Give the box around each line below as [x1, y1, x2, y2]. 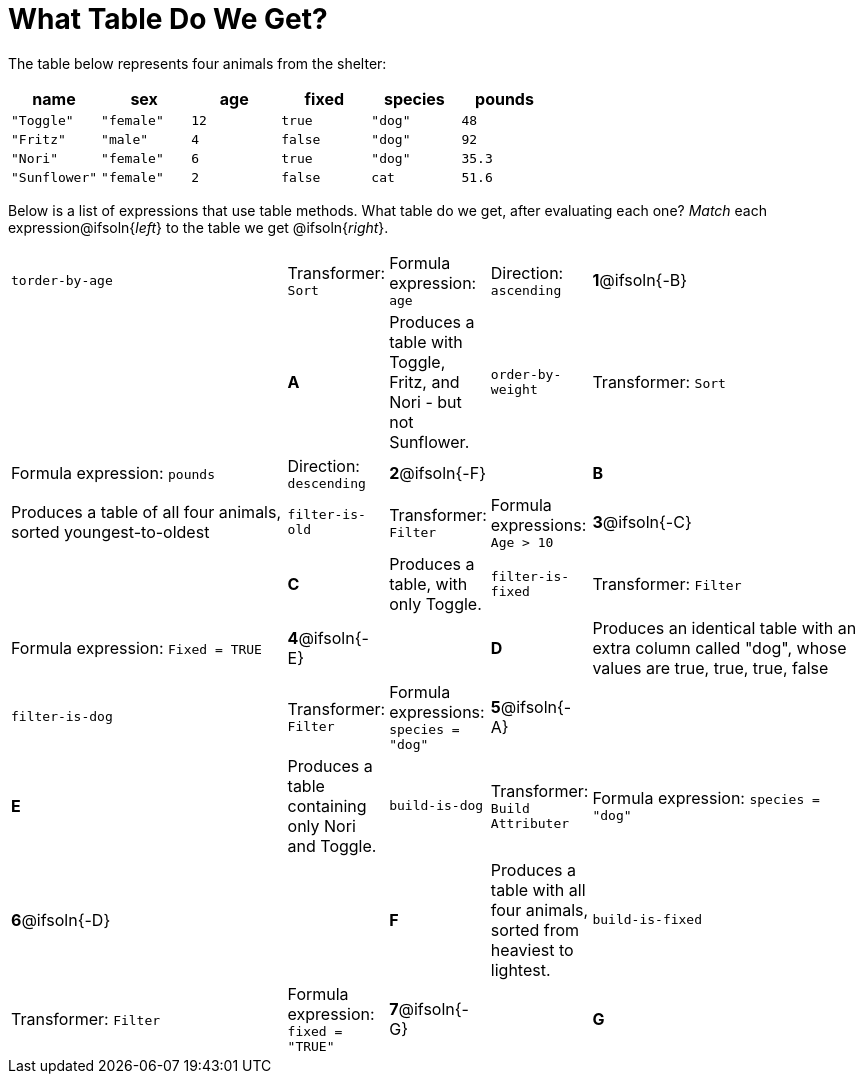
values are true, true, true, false [592, 657, 829, 678]
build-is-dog [389, 798, 484, 814]
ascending [490, 282, 562, 298]
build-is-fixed [592, 912, 703, 928]
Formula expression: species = [592, 788, 820, 809]
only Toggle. [389, 593, 482, 614]
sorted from [490, 919, 580, 940]
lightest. [490, 959, 551, 980]
